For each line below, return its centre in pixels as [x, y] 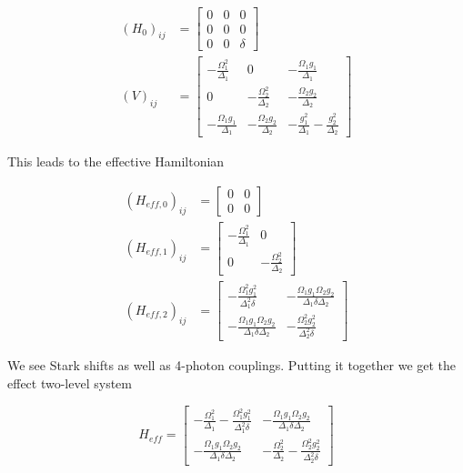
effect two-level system [70, 383]
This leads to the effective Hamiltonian [116, 161]
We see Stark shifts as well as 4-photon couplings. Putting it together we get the [232, 365]
